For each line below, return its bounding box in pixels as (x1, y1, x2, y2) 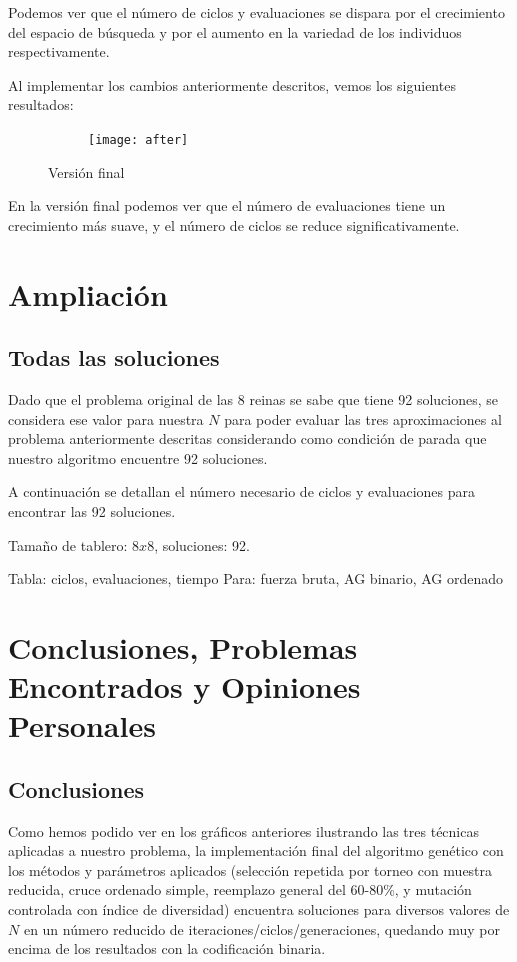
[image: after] (88, 132, 189, 147)
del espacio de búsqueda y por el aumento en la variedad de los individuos (8, 21, 462, 42)
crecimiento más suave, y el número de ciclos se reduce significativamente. (8, 214, 460, 235)
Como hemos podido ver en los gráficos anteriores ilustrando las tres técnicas (8, 820, 479, 841)
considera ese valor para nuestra (8, 408, 204, 429)
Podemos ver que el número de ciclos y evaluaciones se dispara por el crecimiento (8, 2, 505, 22)
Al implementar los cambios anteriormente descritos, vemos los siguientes (8, 74, 456, 95)
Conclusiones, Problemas (8, 626, 358, 667)
